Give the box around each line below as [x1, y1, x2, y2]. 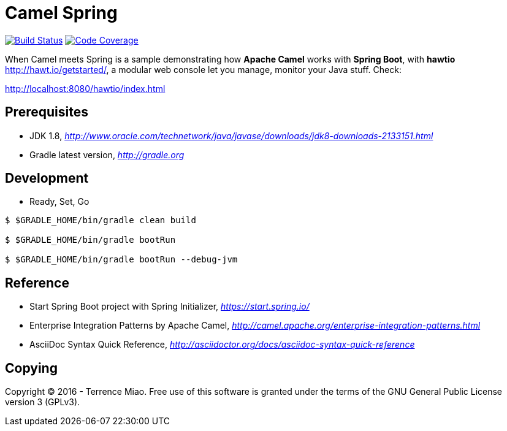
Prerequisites [5, 104, 88, 120]
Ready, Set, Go [29, 196, 90, 207]
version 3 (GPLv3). [5, 397, 80, 408]
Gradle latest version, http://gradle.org [29, 149, 185, 160]
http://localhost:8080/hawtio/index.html [5, 83, 166, 94]
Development [5, 170, 89, 186]
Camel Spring [5, 2, 118, 23]
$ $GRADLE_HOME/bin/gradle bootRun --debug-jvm [5, 254, 238, 265]
